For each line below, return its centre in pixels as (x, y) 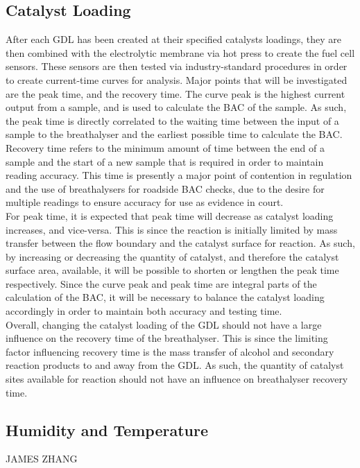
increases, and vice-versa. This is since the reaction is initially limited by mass (172, 229)
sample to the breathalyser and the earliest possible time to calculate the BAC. (174, 134)
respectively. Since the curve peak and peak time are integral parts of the (161, 283)
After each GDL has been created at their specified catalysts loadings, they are (173, 39)
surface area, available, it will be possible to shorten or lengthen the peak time (172, 270)
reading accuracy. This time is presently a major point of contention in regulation (179, 175)
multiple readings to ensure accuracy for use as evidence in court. (145, 202)
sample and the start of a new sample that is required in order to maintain (165, 161)
